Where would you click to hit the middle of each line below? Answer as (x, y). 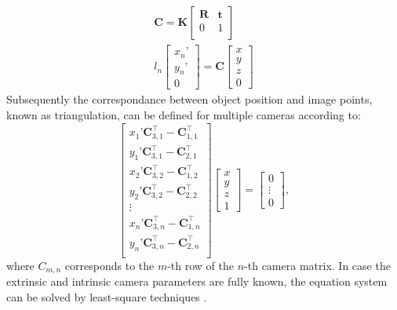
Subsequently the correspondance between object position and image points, (189, 99)
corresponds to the (109, 265)
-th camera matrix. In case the (317, 265)
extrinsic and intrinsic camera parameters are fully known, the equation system (197, 281)
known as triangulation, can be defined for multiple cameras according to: (184, 115)
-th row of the (201, 265)
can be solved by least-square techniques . (107, 296)
